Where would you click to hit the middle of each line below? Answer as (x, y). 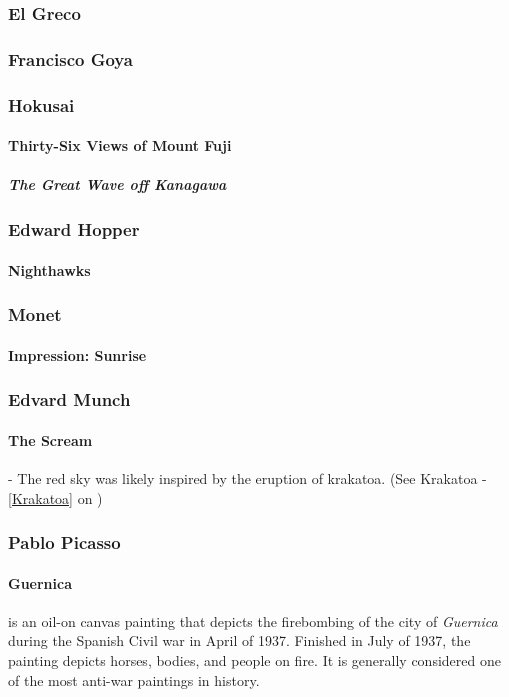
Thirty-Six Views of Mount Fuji (120, 145)
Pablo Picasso (64, 542)
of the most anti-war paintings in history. (134, 679)
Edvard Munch (69, 399)
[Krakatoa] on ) (55, 497)
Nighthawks (49, 269)
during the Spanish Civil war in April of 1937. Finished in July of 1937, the (239, 640)
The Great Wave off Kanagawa (117, 184)
